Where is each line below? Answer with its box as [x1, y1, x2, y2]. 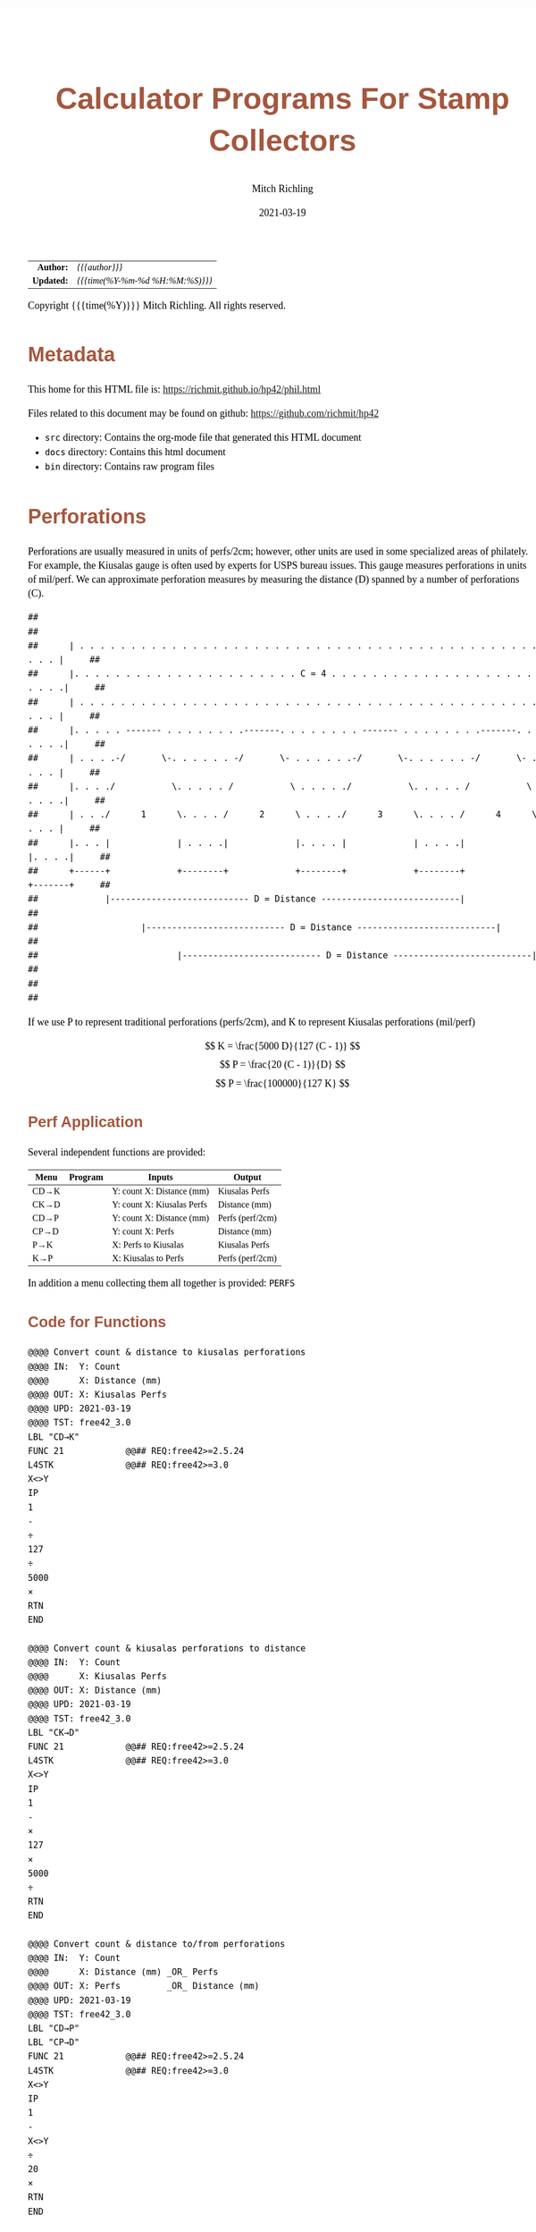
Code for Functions [28, 1314, 167, 1332]
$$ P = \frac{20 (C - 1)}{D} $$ [219, 1059, 346, 1071]
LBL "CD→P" [28, 2023, 80, 2034]
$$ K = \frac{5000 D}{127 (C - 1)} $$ [205, 1040, 361, 1053]
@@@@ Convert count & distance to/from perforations [28, 1938, 286, 1949]
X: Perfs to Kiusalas [112, 1239, 185, 1250]
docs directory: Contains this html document [45, 446, 226, 459]
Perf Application [28, 1112, 144, 1131]
